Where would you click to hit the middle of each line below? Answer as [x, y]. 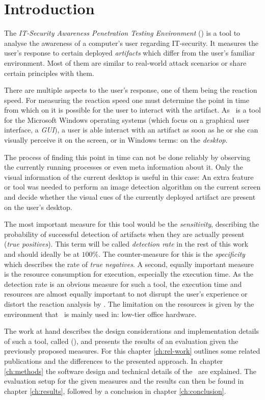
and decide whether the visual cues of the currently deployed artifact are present [130, 197]
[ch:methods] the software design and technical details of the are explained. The [130, 371]
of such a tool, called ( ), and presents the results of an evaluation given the [121, 341]
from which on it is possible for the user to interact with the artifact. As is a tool [132, 110]
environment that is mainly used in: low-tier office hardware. [100, 314]
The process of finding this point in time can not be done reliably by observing [127, 157]
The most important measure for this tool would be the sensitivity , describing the [132, 224]
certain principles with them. [49, 73]
